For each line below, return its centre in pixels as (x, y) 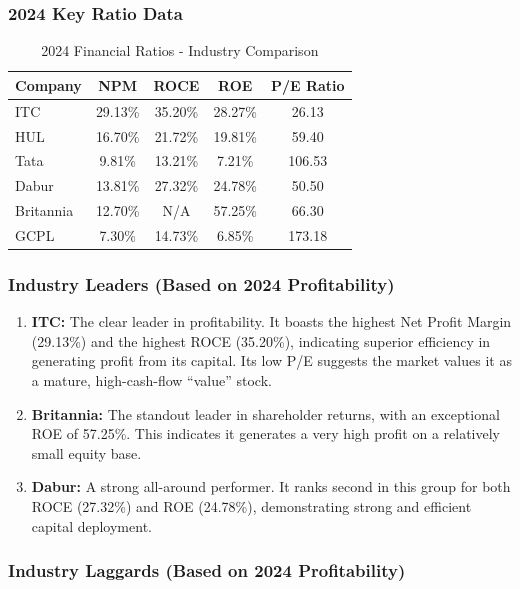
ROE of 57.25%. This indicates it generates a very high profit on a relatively (266, 433)
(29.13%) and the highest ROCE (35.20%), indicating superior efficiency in (261, 340)
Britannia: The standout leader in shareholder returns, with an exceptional (265, 413)
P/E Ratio (307, 84)
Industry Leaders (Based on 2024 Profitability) (201, 283)
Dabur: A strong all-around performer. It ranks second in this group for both (271, 486)
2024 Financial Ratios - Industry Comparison (180, 50)
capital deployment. (91, 525)
